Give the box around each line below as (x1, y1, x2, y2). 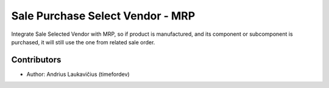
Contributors (11, 55, 62, 65)
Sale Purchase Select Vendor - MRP (11, 9, 196, 22)
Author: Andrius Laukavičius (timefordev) (26, 70, 130, 78)
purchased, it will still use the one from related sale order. (11, 38, 155, 46)
